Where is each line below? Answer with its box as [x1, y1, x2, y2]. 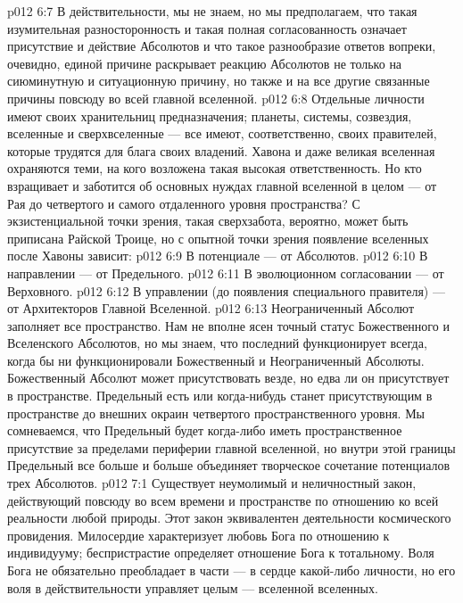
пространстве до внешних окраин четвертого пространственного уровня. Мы [7, 403, 426, 422]
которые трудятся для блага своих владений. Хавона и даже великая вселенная [7, 141, 435, 160]
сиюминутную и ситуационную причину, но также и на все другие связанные [7, 71, 430, 90]
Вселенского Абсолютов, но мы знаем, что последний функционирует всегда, [7, 334, 427, 352]
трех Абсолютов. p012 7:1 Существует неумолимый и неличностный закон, [7, 474, 417, 492]
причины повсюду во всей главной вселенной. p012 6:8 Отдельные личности [7, 88, 425, 107]
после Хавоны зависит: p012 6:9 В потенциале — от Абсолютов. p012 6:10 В [7, 246, 428, 265]
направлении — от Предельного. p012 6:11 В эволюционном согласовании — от [7, 263, 444, 282]
